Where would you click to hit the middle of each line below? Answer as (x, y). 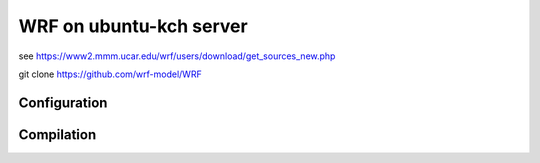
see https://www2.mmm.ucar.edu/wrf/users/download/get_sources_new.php (177, 56)
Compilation (57, 134)
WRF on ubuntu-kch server (133, 26)
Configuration (63, 102)
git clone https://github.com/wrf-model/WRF (110, 74)
